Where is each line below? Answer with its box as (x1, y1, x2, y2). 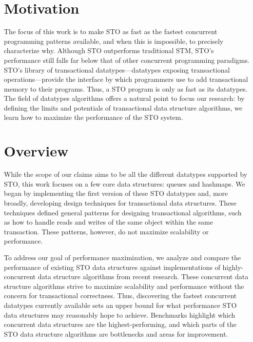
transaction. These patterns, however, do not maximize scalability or (4, 226, 209, 236)
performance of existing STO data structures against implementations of (4, 262, 220, 272)
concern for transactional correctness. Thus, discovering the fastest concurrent (4, 290, 237, 301)
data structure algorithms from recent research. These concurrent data (38, 271, 249, 282)
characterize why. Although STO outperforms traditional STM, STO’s (4, 45, 214, 56)
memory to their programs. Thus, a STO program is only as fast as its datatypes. (4, 83, 248, 94)
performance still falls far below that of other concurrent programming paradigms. (4, 55, 250, 65)
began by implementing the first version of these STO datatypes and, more (4, 188, 228, 198)
